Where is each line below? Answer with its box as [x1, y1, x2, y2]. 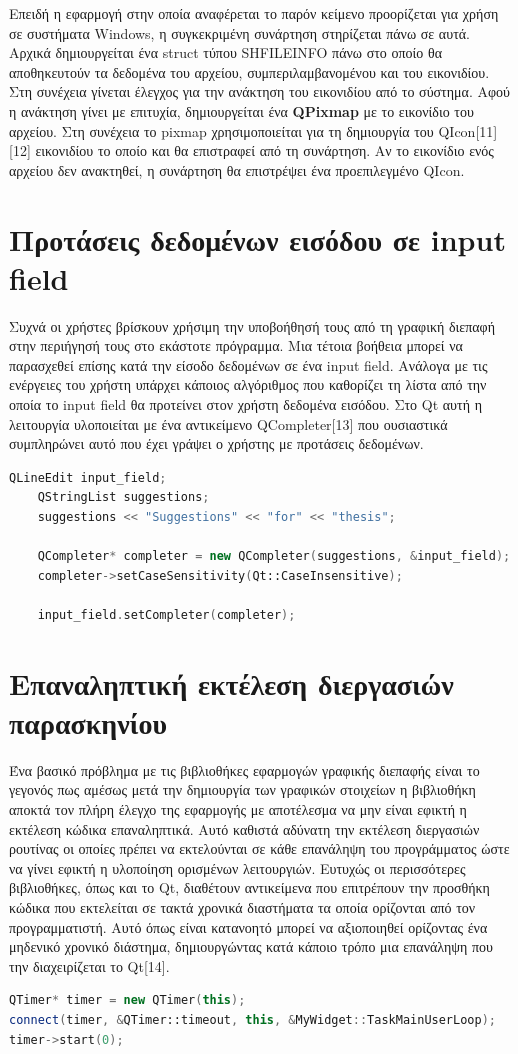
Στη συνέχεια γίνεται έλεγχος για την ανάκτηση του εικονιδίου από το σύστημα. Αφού [9, 81, 510, 102]
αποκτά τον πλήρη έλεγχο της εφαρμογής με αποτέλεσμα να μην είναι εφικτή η [9, 799, 467, 820]
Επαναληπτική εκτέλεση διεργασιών [9, 662, 454, 703]
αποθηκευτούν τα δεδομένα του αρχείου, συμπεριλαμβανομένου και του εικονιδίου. [9, 61, 490, 82]
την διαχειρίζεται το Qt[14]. [9, 955, 170, 976]
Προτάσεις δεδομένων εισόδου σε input [9, 218, 506, 259]
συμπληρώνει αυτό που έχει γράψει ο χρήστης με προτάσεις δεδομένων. [9, 433, 424, 454]
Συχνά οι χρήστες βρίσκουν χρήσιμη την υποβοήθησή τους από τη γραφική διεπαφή [9, 315, 496, 336]
